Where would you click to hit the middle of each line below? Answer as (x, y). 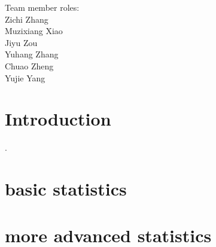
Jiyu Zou (21, 42)
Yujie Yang (25, 77)
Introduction (58, 119)
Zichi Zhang (27, 19)
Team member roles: (42, 7)
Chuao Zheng (29, 65)
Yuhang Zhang (32, 54)
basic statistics (66, 189)
